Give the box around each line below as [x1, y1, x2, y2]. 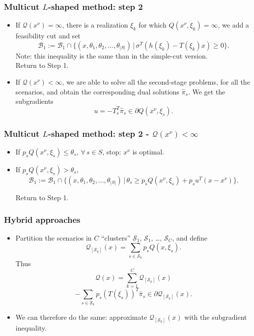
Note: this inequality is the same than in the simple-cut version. [15, 50, 208, 61]
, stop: [102, 147, 121, 156]
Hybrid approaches [4, 213, 81, 225]
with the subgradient [184, 312, 247, 322]
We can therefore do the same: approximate [15, 312, 147, 322]
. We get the [188, 86, 226, 96]
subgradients [15, 96, 54, 106]
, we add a [218, 20, 249, 30]
